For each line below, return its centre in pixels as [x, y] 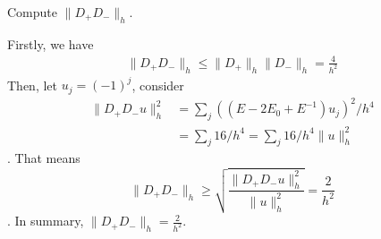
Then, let [32, 85]
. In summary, [46, 221]
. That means [44, 158]
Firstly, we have [51, 43]
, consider [158, 85]
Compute [32, 12]
